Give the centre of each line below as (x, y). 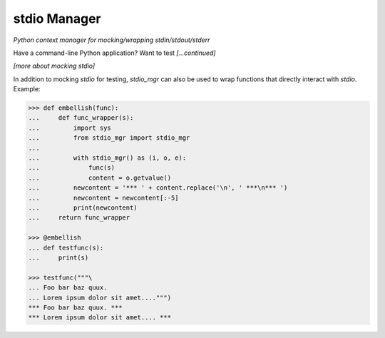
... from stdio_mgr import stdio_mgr (109, 138)
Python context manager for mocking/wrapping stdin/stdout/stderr (112, 40)
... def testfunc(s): (66, 247)
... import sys (70, 128)
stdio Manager (57, 19)
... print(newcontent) (83, 208)
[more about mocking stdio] (54, 66)
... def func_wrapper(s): (81, 118)
